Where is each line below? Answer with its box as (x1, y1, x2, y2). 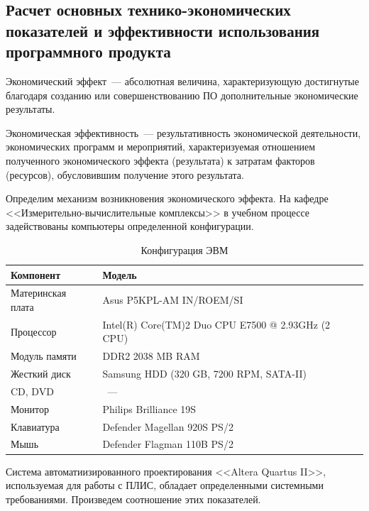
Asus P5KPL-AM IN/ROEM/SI (102, 292, 243, 307)
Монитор (11, 401, 50, 416)
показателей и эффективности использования (6, 19, 320, 41)
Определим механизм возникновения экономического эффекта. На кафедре (6, 191, 329, 206)
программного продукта (6, 40, 171, 62)
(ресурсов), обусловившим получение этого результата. (6, 167, 244, 182)
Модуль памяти (11, 348, 77, 363)
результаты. (6, 101, 55, 116)
